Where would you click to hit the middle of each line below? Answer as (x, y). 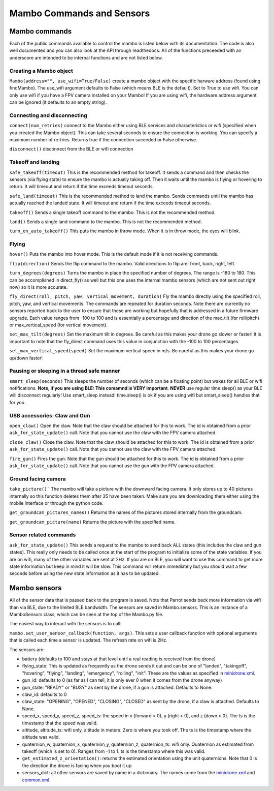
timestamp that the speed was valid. (60, 723)
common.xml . (36, 780)
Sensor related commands (43, 535)
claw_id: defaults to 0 (44, 694)
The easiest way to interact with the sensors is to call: (65, 624)
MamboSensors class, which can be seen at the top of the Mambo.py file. (86, 615)
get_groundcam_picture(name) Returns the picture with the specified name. (93, 522)
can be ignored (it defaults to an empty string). (58, 102)
